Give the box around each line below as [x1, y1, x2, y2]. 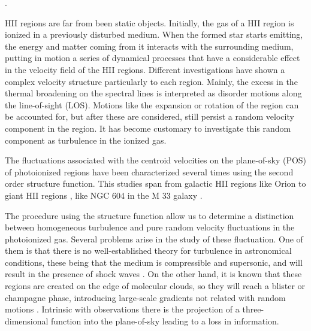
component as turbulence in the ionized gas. [5, 133, 167, 146]
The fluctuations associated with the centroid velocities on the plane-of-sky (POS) [5, 154, 307, 166]
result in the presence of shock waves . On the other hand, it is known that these [5, 268, 302, 280]
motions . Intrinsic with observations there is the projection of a [5, 303, 240, 315]
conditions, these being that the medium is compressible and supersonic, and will [5, 256, 303, 268]
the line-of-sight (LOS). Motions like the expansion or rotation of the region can [5, 98, 299, 111]
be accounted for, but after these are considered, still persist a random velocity [5, 110, 294, 123]
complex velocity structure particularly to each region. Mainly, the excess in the [5, 75, 298, 87]
